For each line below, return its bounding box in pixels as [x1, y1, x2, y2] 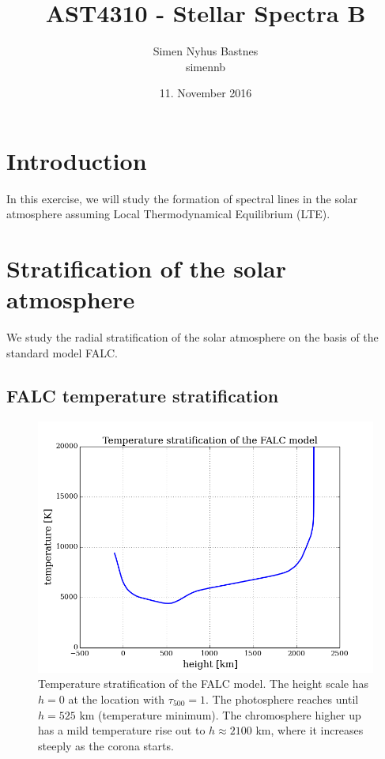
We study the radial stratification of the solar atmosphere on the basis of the [6, 329, 379, 346]
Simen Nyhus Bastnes [153, 43, 259, 59]
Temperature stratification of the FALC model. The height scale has [38, 675, 368, 692]
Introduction [6, 144, 147, 176]
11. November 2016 [159, 85, 252, 101]
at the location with [68, 690, 165, 707]
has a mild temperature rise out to [38, 722, 206, 738]
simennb [185, 58, 226, 74]
